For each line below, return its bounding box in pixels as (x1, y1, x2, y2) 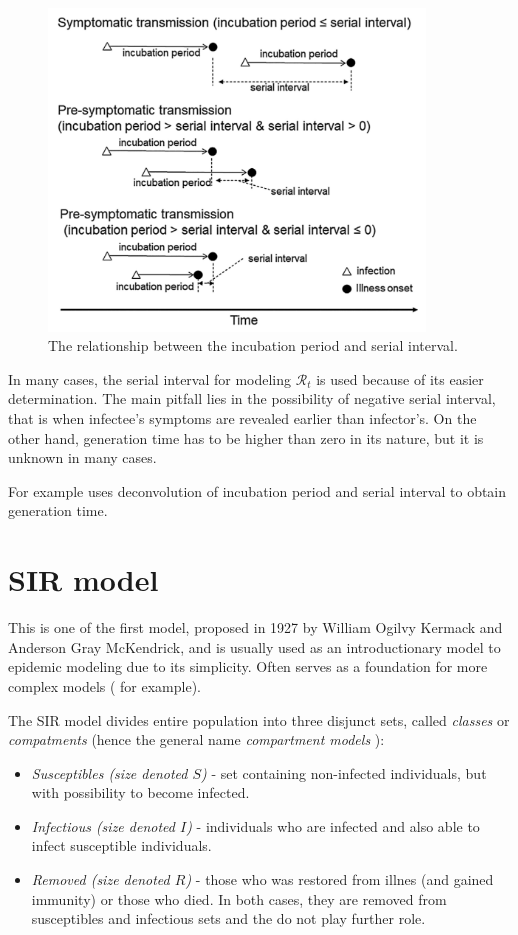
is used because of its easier (316, 368, 484, 389)
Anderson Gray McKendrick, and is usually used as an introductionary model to (8, 636, 501, 657)
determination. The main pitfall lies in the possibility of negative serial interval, (8, 388, 496, 409)
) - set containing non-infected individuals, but (201, 762, 487, 783)
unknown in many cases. (8, 447, 157, 468)
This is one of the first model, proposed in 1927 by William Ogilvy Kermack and (8, 617, 503, 638)
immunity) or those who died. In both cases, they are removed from (31, 888, 447, 909)
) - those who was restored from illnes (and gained (185, 869, 494, 890)
